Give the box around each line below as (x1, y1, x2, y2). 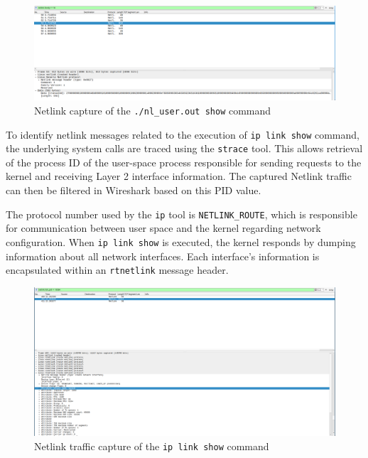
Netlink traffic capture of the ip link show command (34, 438, 269, 453)
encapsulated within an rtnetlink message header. (6, 262, 229, 277)
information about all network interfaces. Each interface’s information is (6, 248, 320, 263)
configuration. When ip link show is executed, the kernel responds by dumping (6, 234, 356, 249)
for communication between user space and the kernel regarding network (6, 220, 321, 235)
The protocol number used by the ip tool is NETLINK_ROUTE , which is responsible (6, 206, 357, 221)
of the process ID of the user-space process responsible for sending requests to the (6, 154, 362, 169)
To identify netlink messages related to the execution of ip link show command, (6, 127, 359, 142)
